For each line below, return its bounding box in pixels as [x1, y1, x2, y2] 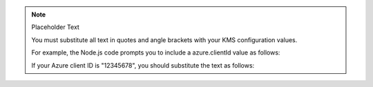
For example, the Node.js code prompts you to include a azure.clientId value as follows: [31, 48, 280, 57]
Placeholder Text [31, 23, 79, 31]
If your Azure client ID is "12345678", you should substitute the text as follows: [31, 61, 255, 69]
